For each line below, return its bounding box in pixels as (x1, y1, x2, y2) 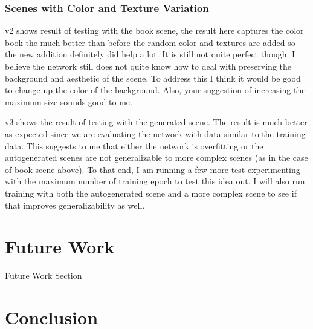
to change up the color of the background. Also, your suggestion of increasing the (5, 83, 306, 96)
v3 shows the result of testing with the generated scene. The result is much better (5, 116, 308, 128)
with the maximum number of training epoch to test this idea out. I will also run (5, 175, 305, 187)
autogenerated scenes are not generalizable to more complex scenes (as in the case (5, 151, 308, 164)
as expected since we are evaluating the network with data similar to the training (5, 127, 306, 140)
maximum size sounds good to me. (5, 95, 132, 108)
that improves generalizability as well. (5, 198, 145, 211)
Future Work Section (5, 269, 82, 282)
